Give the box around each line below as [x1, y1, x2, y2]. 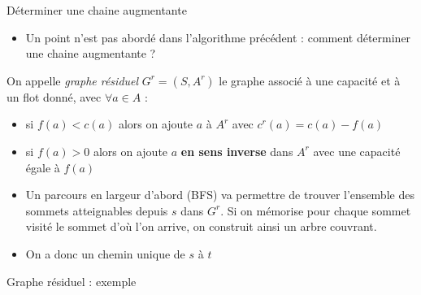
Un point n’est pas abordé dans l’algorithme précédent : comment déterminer [25, 28, 411, 46]
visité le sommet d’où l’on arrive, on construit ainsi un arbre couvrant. [25, 218, 377, 235]
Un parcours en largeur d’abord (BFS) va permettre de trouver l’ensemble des [25, 186, 414, 203]
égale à [25, 158, 60, 176]
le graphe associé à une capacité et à [219, 72, 401, 89]
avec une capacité [313, 142, 401, 159]
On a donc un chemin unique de [25, 245, 185, 262]
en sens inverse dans [180, 142, 293, 159]
